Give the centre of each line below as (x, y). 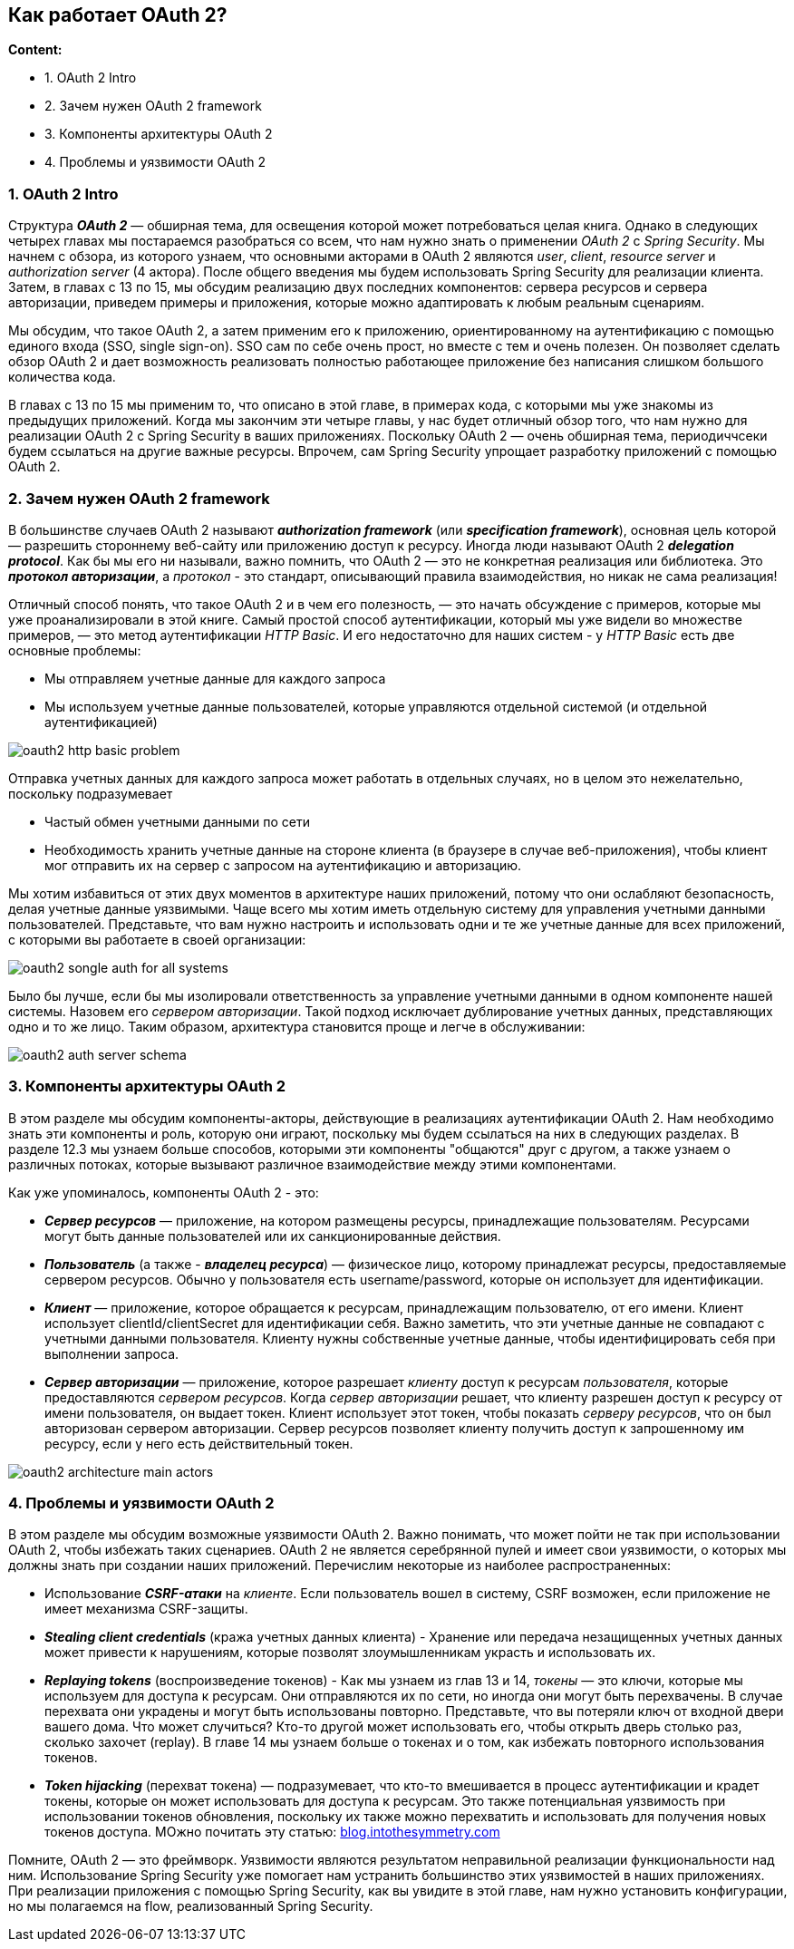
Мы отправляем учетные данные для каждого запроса (215, 678)
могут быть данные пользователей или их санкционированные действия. (273, 1236)
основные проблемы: (75, 650)
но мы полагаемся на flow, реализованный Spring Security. (191, 1906)
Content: (35, 50)
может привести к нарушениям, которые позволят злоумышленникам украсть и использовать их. (350, 1653)
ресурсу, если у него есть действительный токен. (199, 1443)
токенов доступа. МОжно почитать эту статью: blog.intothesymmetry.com (272, 1832)
